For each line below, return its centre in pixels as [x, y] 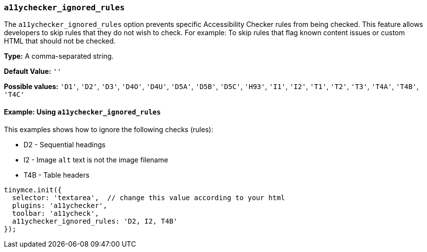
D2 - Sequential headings [65, 144]
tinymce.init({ [33, 190]
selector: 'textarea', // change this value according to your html [149, 197]
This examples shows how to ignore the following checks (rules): [109, 129]
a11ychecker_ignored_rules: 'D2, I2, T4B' [95, 221]
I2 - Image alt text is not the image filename [96, 160]
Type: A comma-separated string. [59, 56]
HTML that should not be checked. [60, 41]
